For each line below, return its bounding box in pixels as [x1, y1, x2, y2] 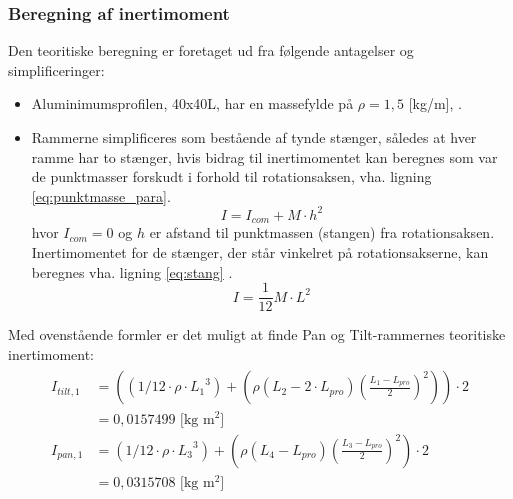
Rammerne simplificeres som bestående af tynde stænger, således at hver [31, 127, 477, 147]
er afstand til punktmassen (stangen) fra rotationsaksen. [149, 222, 495, 243]
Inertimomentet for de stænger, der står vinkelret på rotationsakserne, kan [31, 241, 489, 262]
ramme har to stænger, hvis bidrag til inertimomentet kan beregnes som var [31, 146, 498, 167]
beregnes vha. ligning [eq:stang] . [31, 261, 233, 282]
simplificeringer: [8, 59, 105, 80]
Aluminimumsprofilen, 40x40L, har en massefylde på [31, 93, 354, 114]
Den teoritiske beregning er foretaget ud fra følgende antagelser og [8, 40, 414, 61]
